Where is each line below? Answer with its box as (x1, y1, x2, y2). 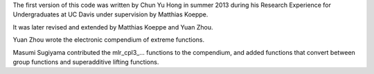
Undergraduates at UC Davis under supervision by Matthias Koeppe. (12, 10, 208, 18)
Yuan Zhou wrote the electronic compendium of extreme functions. (12, 36, 205, 44)
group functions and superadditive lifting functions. (12, 58, 159, 66)
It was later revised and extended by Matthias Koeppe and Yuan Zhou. (12, 23, 213, 31)
